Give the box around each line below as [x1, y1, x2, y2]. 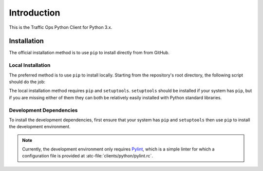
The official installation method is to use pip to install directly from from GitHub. [9, 50, 170, 56]
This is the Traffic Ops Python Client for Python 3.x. [9, 24, 113, 30]
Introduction [9, 7, 60, 18]
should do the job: [9, 78, 46, 85]
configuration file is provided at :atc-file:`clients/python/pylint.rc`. [22, 153, 153, 159]
